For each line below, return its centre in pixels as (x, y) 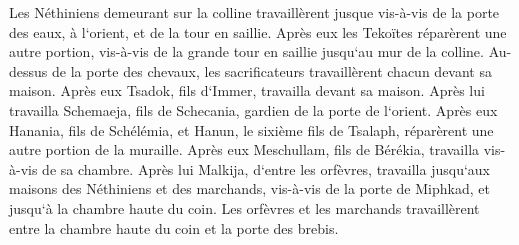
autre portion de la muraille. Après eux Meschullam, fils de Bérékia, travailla (244, 149)
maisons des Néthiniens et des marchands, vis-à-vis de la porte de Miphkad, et (249, 188)
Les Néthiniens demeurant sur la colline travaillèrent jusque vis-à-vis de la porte (254, 12)
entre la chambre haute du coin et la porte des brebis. (174, 227)
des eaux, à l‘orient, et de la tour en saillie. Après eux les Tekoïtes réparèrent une (258, 31)
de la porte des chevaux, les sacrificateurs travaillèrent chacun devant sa (271, 70)
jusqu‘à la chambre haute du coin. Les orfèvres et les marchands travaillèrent (244, 207)
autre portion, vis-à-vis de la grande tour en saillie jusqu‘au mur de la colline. (246, 51)
